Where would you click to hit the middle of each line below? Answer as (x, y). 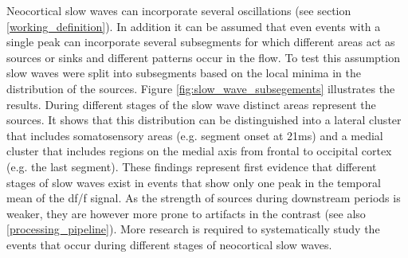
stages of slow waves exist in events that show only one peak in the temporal (194, 182)
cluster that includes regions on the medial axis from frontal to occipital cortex (199, 151)
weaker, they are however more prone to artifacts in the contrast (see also (186, 213)
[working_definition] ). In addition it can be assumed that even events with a (194, 26)
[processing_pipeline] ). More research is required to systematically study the (193, 229)
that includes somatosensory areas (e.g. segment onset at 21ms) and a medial (195, 135)
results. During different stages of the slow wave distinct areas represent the (191, 104)
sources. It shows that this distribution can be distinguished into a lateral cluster (204, 120)
